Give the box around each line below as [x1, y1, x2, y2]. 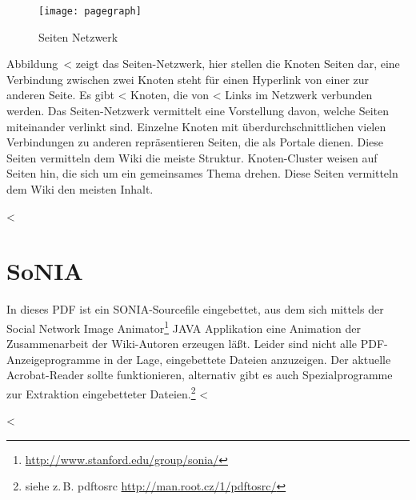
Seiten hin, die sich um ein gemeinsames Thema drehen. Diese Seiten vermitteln [6, 165, 398, 182]
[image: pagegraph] [38, 6, 142, 17]
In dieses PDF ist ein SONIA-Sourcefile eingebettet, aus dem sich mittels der [6, 301, 384, 318]
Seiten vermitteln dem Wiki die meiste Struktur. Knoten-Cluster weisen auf [6, 149, 378, 166]
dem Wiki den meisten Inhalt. [6, 181, 154, 197]
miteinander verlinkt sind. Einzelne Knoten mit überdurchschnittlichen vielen [6, 118, 386, 134]
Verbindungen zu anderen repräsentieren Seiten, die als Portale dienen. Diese [6, 134, 384, 150]
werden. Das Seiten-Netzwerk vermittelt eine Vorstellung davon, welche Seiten [6, 102, 390, 119]
